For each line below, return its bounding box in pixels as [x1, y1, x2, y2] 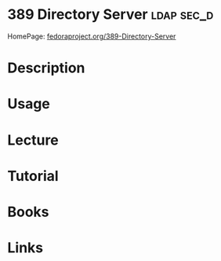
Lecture [7, 131, 60, 149]
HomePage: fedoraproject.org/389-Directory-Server [7, 31, 176, 41]
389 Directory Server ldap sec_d [7, 6, 214, 24]
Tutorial [7, 167, 60, 185]
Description [7, 59, 85, 77]
